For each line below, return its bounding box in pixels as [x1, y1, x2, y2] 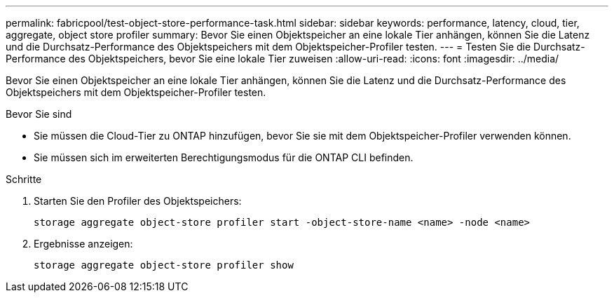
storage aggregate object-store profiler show [34, 259, 294, 271]
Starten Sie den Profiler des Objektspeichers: [34, 195, 242, 207]
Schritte [6, 173, 42, 185]
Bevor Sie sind [6, 108, 72, 120]
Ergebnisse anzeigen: [34, 238, 133, 250]
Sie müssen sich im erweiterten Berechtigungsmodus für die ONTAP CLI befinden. [34, 151, 414, 163]
